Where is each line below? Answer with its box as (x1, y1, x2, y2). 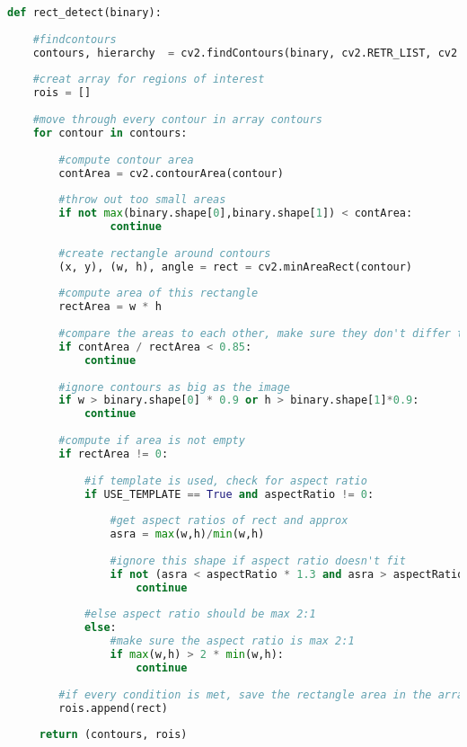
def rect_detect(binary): (7, 6, 162, 19)
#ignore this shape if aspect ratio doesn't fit (110, 554, 406, 567)
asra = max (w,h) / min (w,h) (110, 528, 265, 541)
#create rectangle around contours (58, 246, 271, 260)
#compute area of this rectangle (58, 287, 259, 300)
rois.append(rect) (58, 701, 168, 715)
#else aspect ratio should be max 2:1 (84, 608, 316, 621)
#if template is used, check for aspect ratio (84, 474, 367, 487)
